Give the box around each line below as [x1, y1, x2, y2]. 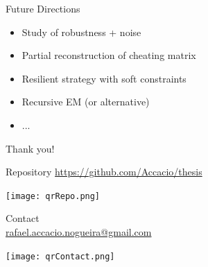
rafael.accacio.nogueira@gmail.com [6, 225, 152, 239]
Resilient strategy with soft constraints [21, 71, 187, 85]
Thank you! [6, 141, 55, 155]
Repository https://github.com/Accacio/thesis [6, 164, 202, 179]
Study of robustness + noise [21, 24, 141, 39]
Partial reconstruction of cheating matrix [21, 48, 196, 62]
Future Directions [6, 1, 80, 15]
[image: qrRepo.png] [6, 191, 101, 201]
